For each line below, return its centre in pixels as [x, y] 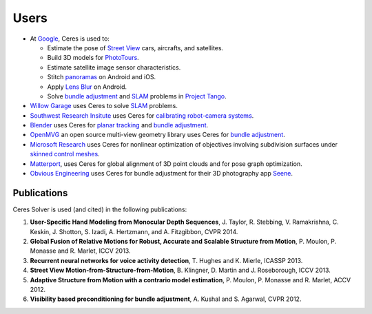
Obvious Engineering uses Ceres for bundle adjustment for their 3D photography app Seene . [161, 174]
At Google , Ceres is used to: [70, 39]
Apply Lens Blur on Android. [87, 87]
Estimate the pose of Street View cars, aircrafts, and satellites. [135, 48]
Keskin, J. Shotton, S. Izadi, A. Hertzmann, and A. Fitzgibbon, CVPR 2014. [134, 231]
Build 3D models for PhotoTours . [93, 58]
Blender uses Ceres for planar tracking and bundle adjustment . [119, 125]
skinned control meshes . [65, 154]
